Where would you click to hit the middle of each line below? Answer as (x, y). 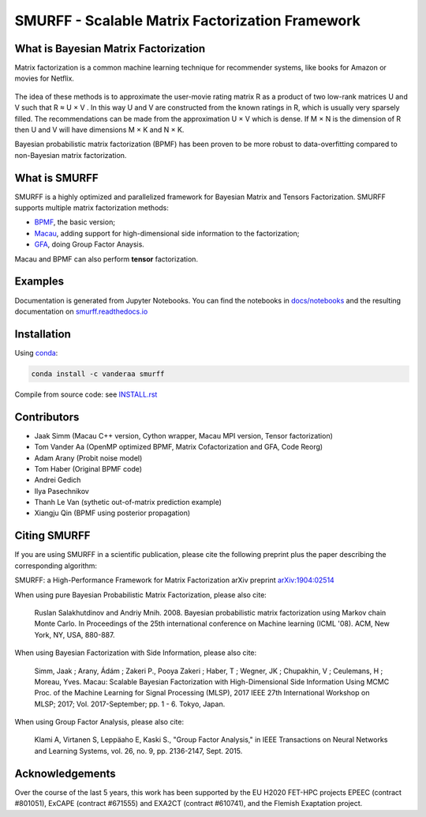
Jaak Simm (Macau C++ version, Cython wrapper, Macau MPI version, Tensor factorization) (183, 435)
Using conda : (36, 352)
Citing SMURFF (52, 536)
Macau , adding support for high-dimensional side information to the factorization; (167, 233)
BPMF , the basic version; (75, 222)
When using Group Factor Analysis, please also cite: (99, 722)
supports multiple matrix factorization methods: (92, 208)
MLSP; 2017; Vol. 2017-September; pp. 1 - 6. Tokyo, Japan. (130, 704)
